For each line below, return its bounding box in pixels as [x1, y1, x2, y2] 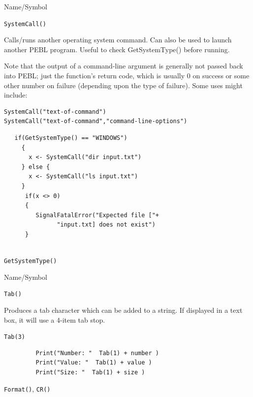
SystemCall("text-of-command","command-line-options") [4, 118, 188, 125]
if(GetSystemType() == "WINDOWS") [14, 134, 127, 141]
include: [4, 90, 28, 100]
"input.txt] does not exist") [57, 221, 156, 229]
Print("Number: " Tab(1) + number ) [35, 349, 159, 357]
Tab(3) [4, 333, 25, 341]
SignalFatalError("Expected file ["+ [35, 211, 159, 219]
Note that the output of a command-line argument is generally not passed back [4, 61, 243, 71]
